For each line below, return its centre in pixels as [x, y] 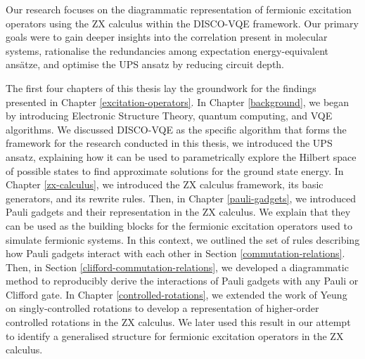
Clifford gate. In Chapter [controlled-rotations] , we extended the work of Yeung [177, 294]
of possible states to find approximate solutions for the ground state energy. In [175, 170]
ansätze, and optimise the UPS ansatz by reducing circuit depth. [145, 64]
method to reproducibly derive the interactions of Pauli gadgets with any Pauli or [182, 281]
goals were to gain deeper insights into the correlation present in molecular [167, 37]
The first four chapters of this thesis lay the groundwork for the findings [161, 87]
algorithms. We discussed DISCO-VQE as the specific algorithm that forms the [176, 129]
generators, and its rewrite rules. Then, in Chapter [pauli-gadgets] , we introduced [181, 198]
